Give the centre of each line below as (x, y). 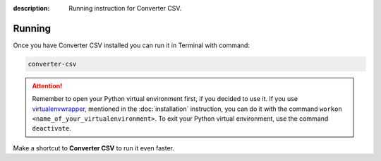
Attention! (47, 85)
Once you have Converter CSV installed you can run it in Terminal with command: (132, 45)
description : (31, 8)
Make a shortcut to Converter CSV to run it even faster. (94, 148)
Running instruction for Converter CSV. (125, 8)
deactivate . (52, 129)
